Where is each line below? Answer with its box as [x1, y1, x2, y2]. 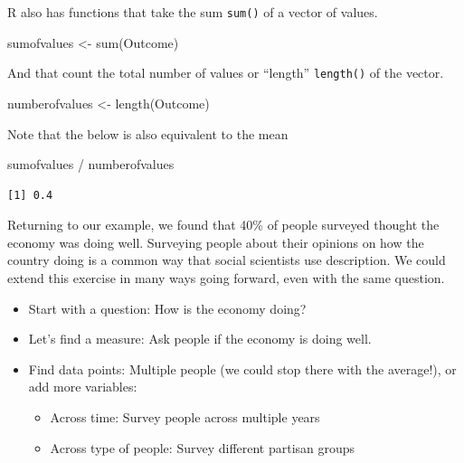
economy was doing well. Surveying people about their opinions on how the [7, 232, 424, 251]
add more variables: [28, 377, 137, 396]
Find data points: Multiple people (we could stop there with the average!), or [28, 359, 457, 378]
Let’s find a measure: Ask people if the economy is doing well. [28, 329, 372, 348]
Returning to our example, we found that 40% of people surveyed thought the [7, 215, 440, 234]
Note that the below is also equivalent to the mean [7, 124, 289, 143]
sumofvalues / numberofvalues [7, 155, 175, 174]
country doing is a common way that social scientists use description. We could [7, 250, 446, 269]
